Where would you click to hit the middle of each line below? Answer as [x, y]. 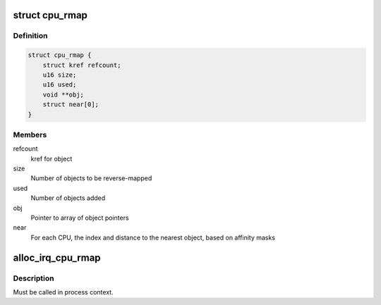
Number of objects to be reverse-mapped [91, 178]
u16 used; [60, 85]
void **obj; [64, 94]
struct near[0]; [71, 105]
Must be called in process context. [63, 292]
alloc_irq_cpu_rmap [57, 257]
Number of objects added [68, 198]
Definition [30, 36]
